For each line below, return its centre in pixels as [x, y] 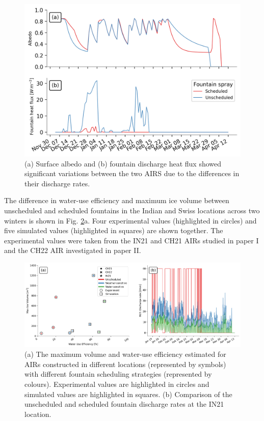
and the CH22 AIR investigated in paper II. [73, 250]
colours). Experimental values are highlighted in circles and [117, 384]
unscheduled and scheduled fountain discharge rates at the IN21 [124, 404]
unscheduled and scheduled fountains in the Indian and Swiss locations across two [132, 210]
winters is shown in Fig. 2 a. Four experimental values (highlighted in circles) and [130, 220]
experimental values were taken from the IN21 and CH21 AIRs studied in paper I [131, 240]
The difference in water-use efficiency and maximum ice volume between [117, 200]
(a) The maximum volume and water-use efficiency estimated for [125, 354]
